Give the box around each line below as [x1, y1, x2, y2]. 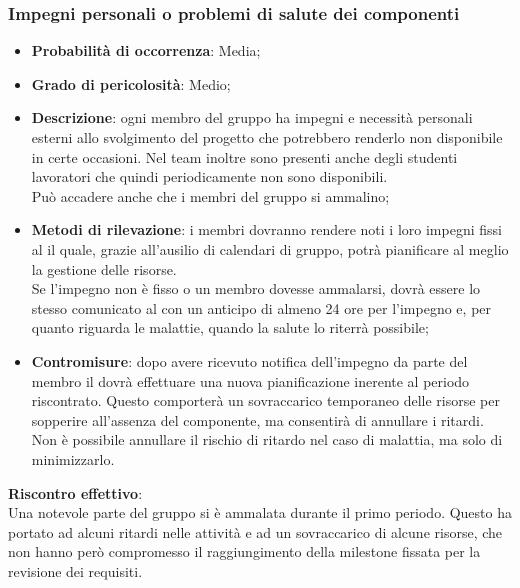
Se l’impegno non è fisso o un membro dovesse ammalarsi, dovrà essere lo [31, 278, 481, 299]
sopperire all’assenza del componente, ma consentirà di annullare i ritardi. [31, 409, 484, 430]
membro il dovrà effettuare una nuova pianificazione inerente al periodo [31, 370, 470, 391]
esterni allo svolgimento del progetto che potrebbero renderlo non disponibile [31, 127, 503, 147]
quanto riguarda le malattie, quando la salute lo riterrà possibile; [31, 317, 429, 338]
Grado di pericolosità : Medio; [31, 73, 231, 94]
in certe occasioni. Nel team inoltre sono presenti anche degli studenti [31, 146, 458, 167]
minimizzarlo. [31, 448, 115, 469]
